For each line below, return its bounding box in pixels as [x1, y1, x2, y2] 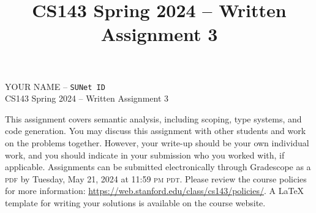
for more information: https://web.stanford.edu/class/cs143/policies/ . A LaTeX [5, 184, 304, 197]
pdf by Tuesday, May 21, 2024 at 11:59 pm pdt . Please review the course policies [5, 172, 307, 185]
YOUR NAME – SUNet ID [5, 80, 105, 92]
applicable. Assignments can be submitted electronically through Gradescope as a [5, 160, 311, 173]
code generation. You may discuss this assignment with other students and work [5, 124, 306, 137]
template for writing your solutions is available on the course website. [5, 196, 266, 209]
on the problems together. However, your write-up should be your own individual [5, 136, 309, 149]
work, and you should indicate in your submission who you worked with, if [5, 148, 285, 161]
